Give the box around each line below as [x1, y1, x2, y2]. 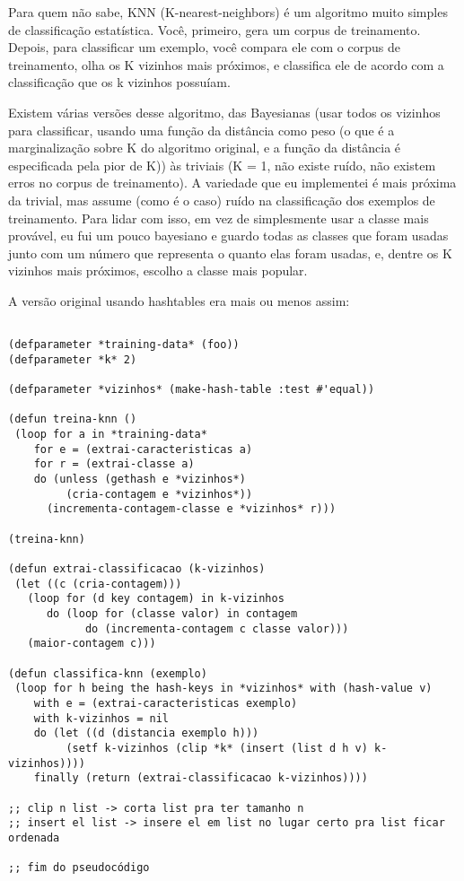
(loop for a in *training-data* [14, 428, 207, 441]
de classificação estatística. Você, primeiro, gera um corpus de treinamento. [8, 20, 421, 39]
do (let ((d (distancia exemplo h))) [33, 727, 259, 740]
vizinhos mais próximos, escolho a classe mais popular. [8, 261, 308, 280]
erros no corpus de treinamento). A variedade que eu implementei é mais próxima [8, 173, 457, 192]
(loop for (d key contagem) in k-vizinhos [27, 592, 285, 606]
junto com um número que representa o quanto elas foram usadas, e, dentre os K [8, 243, 452, 262]
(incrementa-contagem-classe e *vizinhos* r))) [46, 502, 337, 516]
